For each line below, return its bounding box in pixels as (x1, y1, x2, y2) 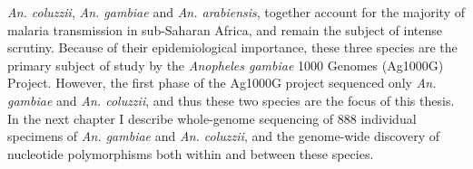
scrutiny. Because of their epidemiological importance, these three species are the (7, 38, 458, 57)
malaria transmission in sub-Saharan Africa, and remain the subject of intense (7, 20, 443, 39)
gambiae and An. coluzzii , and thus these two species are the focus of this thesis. (7, 90, 455, 109)
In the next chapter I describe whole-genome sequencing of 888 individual (7, 108, 417, 127)
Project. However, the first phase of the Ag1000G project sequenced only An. (7, 73, 437, 92)
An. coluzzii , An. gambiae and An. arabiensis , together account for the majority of (7, 3, 465, 21)
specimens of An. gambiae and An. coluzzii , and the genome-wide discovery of (7, 127, 440, 146)
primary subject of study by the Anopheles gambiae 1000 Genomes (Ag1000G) (7, 55, 444, 74)
